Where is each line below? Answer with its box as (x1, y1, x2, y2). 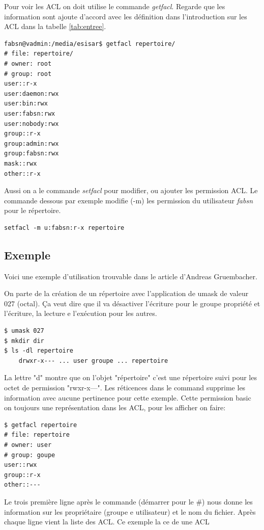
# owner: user (4, 441, 52, 448)
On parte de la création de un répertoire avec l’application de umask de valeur (4, 288, 249, 299)
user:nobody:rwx (4, 120, 59, 127)
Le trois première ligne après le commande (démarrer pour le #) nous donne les (4, 496, 253, 507)
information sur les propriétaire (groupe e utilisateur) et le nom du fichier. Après (4, 506, 256, 517)
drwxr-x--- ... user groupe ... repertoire (18, 357, 168, 364)
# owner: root (4, 60, 52, 67)
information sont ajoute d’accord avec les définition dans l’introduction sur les (4, 11, 247, 21)
